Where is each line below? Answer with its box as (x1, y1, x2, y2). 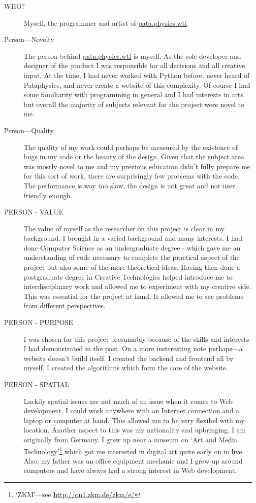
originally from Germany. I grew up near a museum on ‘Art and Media (24, 434, 238, 444)
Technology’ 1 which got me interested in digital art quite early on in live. (24, 444, 244, 456)
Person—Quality (4, 125, 54, 135)
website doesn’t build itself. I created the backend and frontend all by (24, 353, 234, 363)
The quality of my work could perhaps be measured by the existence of (24, 142, 238, 152)
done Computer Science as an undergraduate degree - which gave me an (24, 242, 241, 252)
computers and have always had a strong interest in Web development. (24, 465, 237, 475)
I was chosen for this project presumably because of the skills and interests (24, 333, 249, 344)
